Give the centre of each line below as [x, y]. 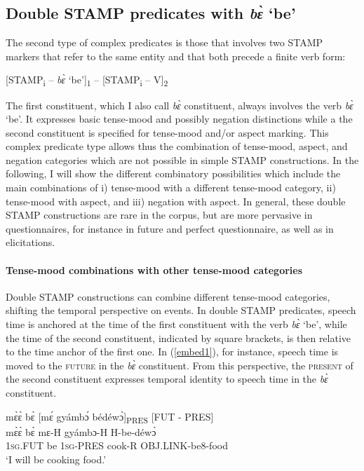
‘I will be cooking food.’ [56, 459]
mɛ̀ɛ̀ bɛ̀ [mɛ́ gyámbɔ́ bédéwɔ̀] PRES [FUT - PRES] [110, 417]
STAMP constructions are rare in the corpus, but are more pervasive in [159, 215]
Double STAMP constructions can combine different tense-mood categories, [168, 296]
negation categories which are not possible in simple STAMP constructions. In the [182, 159]
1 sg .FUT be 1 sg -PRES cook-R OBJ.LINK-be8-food [117, 445]
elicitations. [31, 242]
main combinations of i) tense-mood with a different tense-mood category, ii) [171, 187]
